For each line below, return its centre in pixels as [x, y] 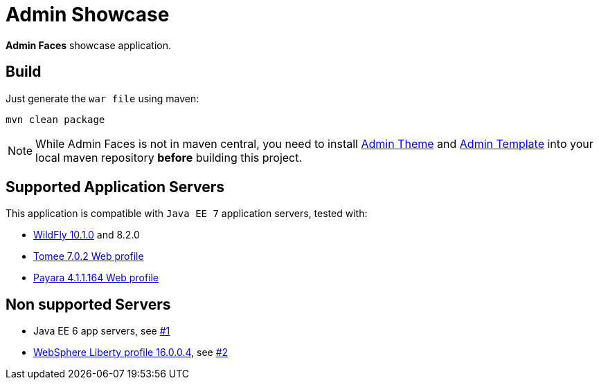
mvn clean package [55, 119]
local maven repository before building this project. [169, 157]
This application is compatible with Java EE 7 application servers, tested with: [187, 214]
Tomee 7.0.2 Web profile [89, 256]
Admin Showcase [88, 15]
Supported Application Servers [115, 187]
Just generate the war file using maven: [102, 98]
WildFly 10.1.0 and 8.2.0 [87, 235]
